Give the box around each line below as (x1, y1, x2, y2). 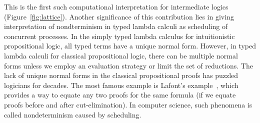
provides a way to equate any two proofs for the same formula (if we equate (4, 89, 236, 100)
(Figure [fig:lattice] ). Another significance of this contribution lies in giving (4, 11, 234, 21)
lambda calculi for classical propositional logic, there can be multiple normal (4, 50, 238, 60)
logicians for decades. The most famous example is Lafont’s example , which (4, 79, 238, 90)
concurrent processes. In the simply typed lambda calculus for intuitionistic (4, 30, 235, 41)
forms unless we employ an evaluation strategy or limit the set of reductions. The (4, 60, 253, 70)
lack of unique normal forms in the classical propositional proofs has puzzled (4, 70, 238, 80)
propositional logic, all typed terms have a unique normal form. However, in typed (4, 40, 256, 51)
